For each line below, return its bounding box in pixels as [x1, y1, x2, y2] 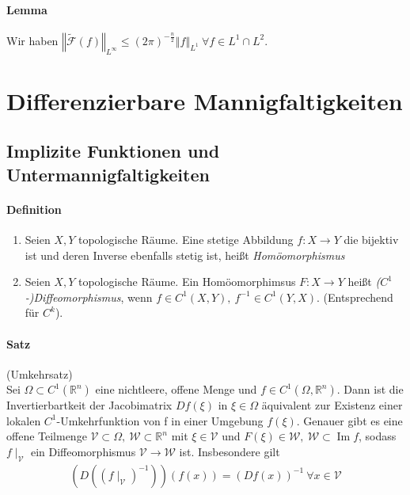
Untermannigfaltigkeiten [6, 162, 210, 186]
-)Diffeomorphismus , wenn [25, 288, 153, 305]
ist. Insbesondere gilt [179, 444, 280, 460]
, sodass [359, 428, 397, 444]
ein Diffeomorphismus [30, 444, 136, 460]
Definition [6, 200, 62, 217]
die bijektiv [344, 230, 399, 247]
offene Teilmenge [6, 428, 87, 444]
